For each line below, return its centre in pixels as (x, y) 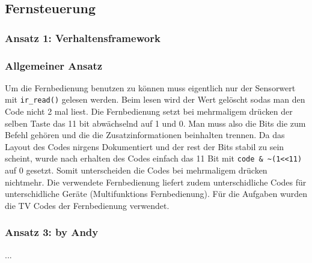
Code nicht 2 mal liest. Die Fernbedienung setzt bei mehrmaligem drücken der (149, 111)
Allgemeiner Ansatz (54, 65)
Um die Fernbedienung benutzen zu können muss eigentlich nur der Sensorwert (150, 87)
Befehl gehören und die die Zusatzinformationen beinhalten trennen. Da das (145, 135)
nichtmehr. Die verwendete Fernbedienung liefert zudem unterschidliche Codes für (156, 182)
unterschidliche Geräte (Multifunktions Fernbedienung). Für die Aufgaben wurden (156, 194)
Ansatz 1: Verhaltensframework (83, 38)
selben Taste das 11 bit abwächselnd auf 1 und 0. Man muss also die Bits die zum (155, 123)
